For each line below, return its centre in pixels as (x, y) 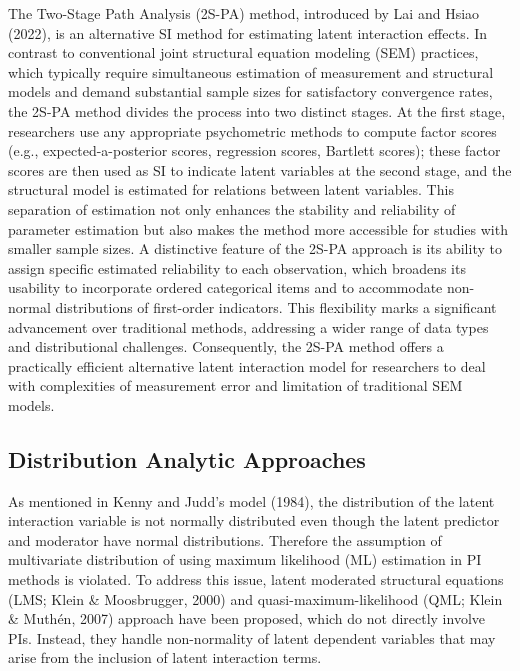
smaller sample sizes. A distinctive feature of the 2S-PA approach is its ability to (255, 248)
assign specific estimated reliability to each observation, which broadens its (237, 267)
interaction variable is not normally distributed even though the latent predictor (254, 520)
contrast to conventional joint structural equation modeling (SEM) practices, (243, 52)
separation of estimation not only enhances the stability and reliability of (232, 208)
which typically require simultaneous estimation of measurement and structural (251, 71)
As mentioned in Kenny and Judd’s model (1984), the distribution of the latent (251, 500)
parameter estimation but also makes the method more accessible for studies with (258, 228)
